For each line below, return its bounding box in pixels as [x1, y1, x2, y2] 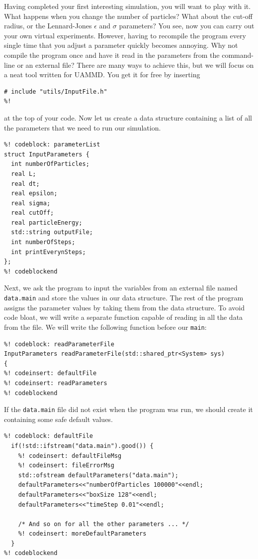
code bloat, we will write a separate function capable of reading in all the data [4, 312, 243, 322]
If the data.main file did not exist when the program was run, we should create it [4, 404, 253, 415]
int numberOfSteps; [11, 239, 76, 246]
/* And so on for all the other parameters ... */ [18, 520, 189, 528]
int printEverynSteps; [11, 248, 86, 256]
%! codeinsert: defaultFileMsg [18, 452, 122, 459]
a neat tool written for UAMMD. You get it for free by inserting [4, 69, 200, 80]
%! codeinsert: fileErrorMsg [18, 462, 114, 469]
